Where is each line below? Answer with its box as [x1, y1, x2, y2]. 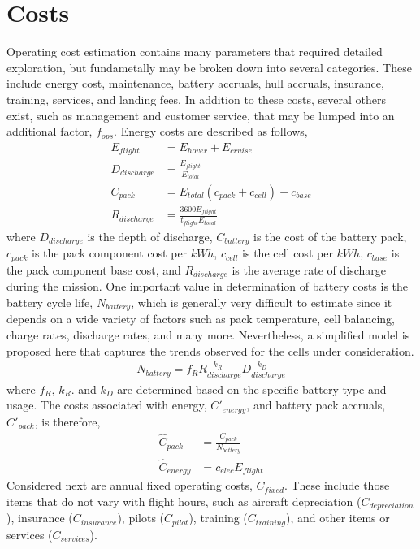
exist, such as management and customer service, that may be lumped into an [6, 106, 395, 123]
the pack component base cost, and [6, 261, 181, 278]
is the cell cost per [242, 244, 333, 262]
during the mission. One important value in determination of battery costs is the [6, 278, 409, 295]
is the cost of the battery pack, [253, 227, 407, 244]
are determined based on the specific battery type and [117, 380, 387, 397]
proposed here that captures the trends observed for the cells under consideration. [6, 342, 414, 359]
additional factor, [6, 123, 93, 140]
